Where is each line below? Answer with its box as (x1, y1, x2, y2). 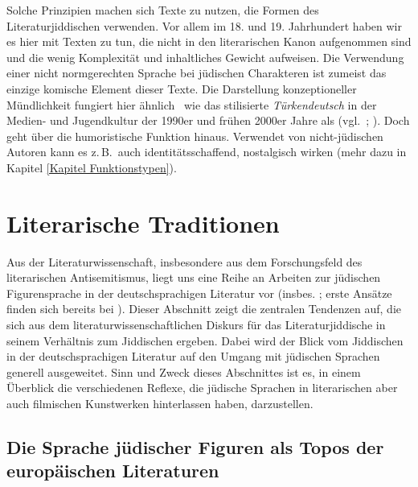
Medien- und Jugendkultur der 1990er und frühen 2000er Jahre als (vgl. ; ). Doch (6, 112, 410, 129)
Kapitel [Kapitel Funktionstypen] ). (6, 159, 177, 175)
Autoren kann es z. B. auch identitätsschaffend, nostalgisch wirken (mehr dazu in (6, 143, 407, 160)
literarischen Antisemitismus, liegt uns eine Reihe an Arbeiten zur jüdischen (6, 269, 381, 286)
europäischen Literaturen (6, 458, 219, 483)
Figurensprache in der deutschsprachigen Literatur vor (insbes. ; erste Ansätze (6, 284, 392, 301)
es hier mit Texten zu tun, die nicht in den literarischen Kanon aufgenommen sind (6, 33, 412, 50)
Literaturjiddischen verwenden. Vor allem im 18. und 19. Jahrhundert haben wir (6, 17, 402, 34)
